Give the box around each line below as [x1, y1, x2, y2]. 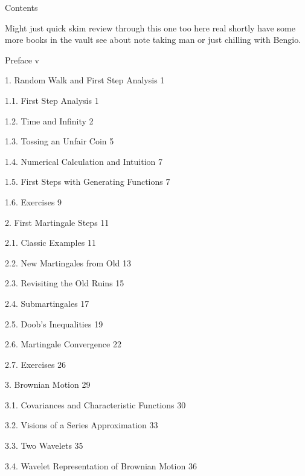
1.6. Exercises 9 [5, 195, 62, 208]
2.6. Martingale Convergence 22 [5, 338, 121, 350]
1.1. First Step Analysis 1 [5, 94, 99, 106]
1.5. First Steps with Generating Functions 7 [5, 175, 170, 188]
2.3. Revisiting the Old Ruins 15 [5, 277, 124, 289]
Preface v [5, 53, 40, 66]
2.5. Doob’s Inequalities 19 [5, 317, 103, 330]
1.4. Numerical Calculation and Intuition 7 [5, 155, 163, 167]
